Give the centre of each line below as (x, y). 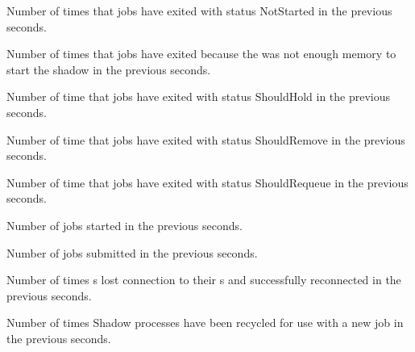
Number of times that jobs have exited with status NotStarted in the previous (199, 10)
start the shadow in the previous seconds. (109, 69)
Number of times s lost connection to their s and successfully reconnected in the (204, 280)
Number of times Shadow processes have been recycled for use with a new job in (205, 323)
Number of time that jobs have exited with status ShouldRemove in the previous (206, 139)
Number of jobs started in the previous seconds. (124, 225)
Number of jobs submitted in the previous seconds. (132, 252)
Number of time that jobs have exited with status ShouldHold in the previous (199, 96)
